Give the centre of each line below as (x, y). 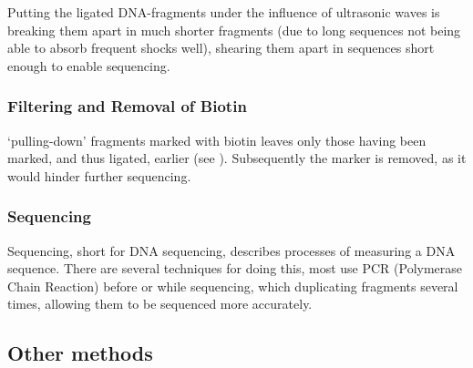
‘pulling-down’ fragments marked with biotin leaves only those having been (217, 140)
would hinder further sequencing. (99, 175)
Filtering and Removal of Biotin (127, 106)
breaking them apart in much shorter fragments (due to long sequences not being (234, 30)
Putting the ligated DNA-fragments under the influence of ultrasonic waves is (224, 12)
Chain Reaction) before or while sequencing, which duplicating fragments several (233, 286)
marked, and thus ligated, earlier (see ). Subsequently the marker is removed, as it (237, 158)
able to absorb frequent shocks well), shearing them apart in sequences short (221, 48)
